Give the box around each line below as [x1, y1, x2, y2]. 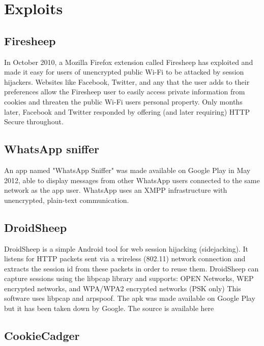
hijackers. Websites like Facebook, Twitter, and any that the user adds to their [4, 76, 250, 87]
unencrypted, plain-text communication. [4, 194, 129, 205]
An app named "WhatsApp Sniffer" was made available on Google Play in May [4, 164, 251, 175]
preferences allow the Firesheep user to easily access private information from [4, 86, 245, 97]
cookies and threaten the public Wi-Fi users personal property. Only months [4, 96, 243, 107]
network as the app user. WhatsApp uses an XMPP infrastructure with [4, 185, 227, 195]
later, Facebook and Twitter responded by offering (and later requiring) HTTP [4, 106, 250, 117]
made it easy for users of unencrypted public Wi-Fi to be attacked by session [4, 66, 244, 77]
